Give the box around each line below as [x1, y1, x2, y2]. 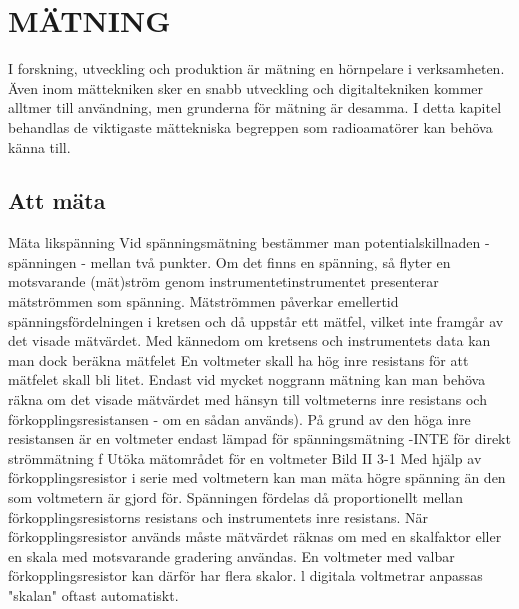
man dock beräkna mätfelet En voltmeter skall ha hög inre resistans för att [8, 349, 469, 370]
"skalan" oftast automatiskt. [8, 584, 179, 605]
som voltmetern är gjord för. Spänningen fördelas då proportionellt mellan [8, 487, 464, 508]
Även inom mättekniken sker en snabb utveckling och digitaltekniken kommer [8, 77, 484, 98]
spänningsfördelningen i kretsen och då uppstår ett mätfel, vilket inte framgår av [8, 310, 504, 331]
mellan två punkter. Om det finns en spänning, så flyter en [90, 251, 451, 272]
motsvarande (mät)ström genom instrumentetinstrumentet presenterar [8, 271, 439, 292]
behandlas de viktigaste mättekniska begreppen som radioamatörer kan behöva [8, 116, 493, 137]
